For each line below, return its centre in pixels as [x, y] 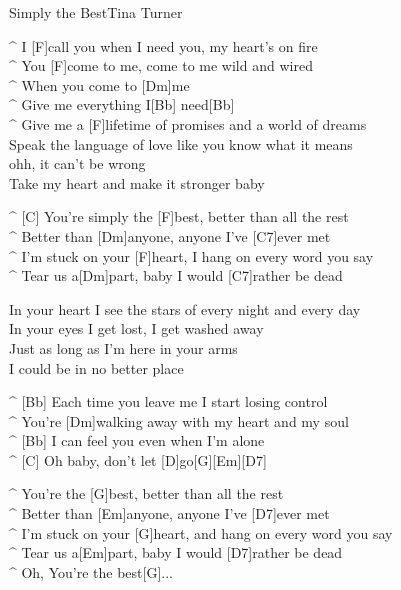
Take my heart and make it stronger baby [137, 182]
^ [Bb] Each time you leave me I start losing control [168, 401]
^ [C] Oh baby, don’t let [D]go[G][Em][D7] [138, 459]
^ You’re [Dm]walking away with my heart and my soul [179, 420]
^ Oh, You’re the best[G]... [91, 571]
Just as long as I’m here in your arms [123, 347]
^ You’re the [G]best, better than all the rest [146, 493]
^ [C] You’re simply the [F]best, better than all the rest [179, 216]
